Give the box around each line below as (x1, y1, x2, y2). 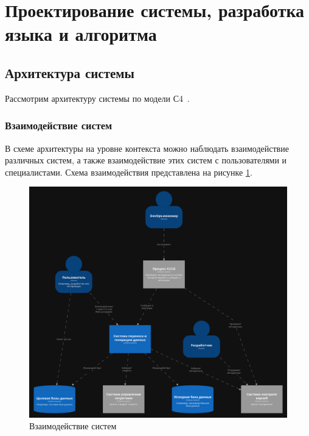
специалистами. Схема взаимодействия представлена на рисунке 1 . (5, 165, 252, 178)
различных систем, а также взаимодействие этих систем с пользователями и (5, 154, 287, 166)
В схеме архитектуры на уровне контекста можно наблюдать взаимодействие (5, 141, 289, 154)
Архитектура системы (5, 63, 135, 82)
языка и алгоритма (5, 21, 157, 46)
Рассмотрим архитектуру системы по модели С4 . (5, 91, 190, 104)
